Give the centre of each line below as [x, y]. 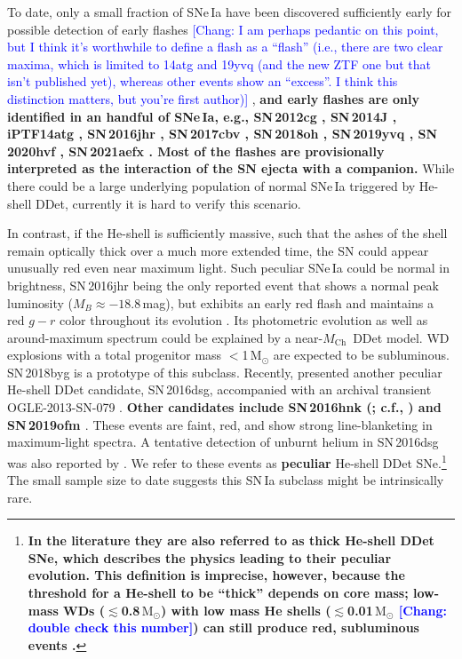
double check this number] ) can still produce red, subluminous [223, 627]
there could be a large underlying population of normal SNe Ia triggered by [211, 185]
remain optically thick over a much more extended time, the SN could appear [218, 250]
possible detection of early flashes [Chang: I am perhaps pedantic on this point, [223, 29]
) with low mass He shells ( [246, 610]
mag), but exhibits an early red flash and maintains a [288, 302]
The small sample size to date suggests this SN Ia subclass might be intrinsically [226, 480]
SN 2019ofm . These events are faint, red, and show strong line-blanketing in [220, 424]
